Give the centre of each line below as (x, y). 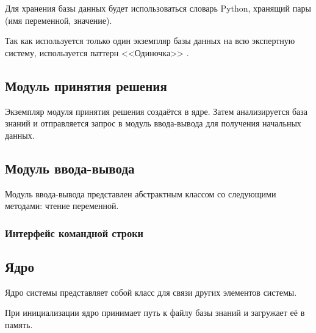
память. (19, 324)
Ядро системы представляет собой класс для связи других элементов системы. (151, 292)
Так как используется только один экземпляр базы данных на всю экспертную (150, 41)
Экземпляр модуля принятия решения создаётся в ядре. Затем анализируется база (156, 111)
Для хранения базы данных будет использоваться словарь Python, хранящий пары (158, 8)
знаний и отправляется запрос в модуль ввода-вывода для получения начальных (153, 123)
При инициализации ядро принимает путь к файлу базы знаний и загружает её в (155, 313)
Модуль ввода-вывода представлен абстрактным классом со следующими (141, 193)
